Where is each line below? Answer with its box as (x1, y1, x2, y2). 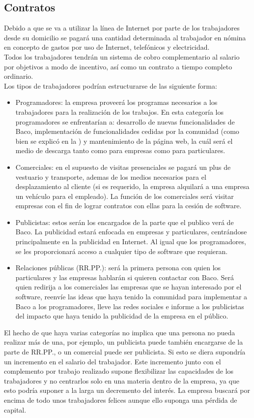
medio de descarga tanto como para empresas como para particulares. (15, 145, 226, 156)
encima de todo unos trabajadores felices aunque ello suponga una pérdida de (4, 394, 237, 405)
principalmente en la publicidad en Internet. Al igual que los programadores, (15, 236, 246, 247)
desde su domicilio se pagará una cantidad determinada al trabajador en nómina (4, 32, 246, 42)
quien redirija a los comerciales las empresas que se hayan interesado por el (15, 282, 242, 292)
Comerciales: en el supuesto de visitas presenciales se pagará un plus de (15, 161, 231, 172)
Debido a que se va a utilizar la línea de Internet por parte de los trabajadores (4, 23, 240, 33)
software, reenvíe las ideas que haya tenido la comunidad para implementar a (15, 291, 248, 302)
